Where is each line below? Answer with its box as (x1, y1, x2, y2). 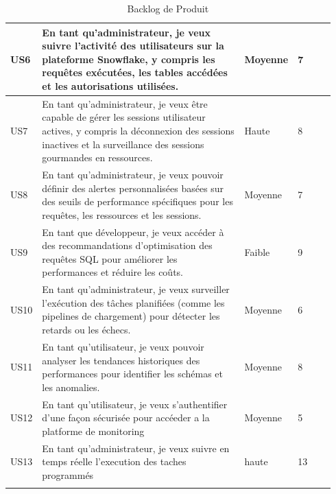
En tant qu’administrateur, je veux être (42, 96, 208, 110)
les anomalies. (42, 379, 100, 394)
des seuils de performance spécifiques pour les (42, 194, 233, 209)
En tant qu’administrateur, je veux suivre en (42, 440, 230, 455)
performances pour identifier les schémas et (42, 366, 224, 381)
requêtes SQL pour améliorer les (42, 251, 178, 266)
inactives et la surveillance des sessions (42, 137, 204, 151)
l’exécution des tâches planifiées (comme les (42, 295, 225, 309)
